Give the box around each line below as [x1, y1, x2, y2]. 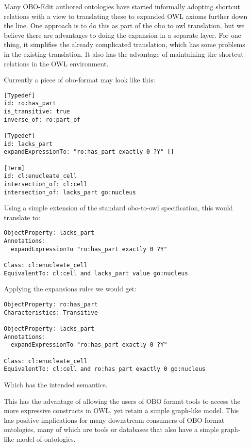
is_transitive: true [4, 108, 70, 115]
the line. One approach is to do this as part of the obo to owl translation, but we [4, 20, 245, 31]
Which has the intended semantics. [4, 379, 108, 389]
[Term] [4, 164, 25, 172]
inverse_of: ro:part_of [4, 116, 81, 123]
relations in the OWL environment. [4, 58, 109, 68]
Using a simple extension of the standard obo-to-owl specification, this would [4, 203, 233, 213]
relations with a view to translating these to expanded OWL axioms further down [4, 11, 248, 21]
